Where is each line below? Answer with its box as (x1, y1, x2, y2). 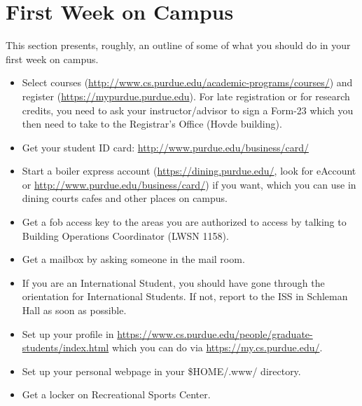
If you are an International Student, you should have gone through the (22, 275, 325, 290)
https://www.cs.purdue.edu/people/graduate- (117, 326, 313, 341)
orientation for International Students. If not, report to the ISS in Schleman (22, 289, 348, 304)
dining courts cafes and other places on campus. (22, 191, 228, 205)
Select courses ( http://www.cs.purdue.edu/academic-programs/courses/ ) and (22, 75, 353, 90)
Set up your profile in (22, 326, 114, 341)
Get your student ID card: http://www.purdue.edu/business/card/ (22, 140, 309, 154)
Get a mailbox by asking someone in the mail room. (22, 252, 245, 266)
